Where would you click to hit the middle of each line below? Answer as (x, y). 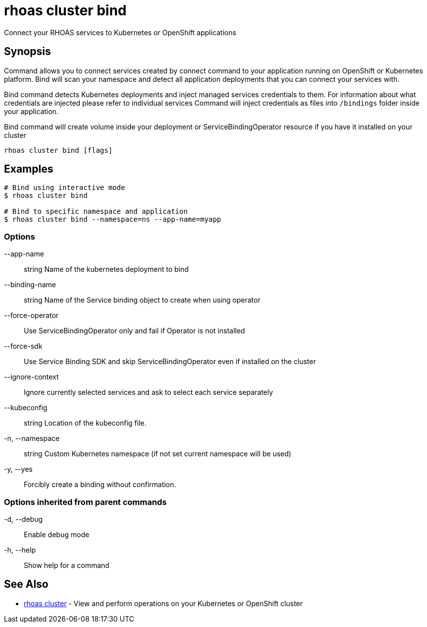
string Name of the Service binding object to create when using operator (142, 300)
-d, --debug (24, 519)
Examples (29, 169)
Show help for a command (67, 565)
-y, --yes (18, 469)
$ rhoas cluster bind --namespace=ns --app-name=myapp (113, 219)
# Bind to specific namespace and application (96, 212)
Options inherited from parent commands (85, 502)
